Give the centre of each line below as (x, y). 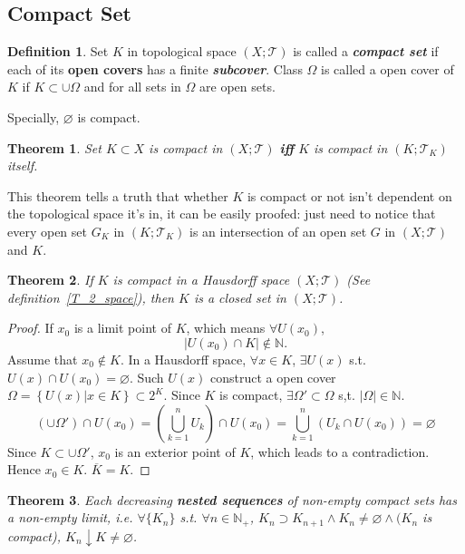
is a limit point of (122, 328)
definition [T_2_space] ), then (91, 297)
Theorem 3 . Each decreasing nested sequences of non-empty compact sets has (232, 499)
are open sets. (237, 87)
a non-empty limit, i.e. (70, 517)
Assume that (43, 359)
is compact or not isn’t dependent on (349, 195)
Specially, (34, 117)
